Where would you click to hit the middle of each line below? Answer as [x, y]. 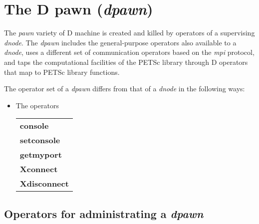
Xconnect [39, 169]
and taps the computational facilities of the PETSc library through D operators [126, 62]
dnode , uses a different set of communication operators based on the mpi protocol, [129, 52]
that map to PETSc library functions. [62, 72]
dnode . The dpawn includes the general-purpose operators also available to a [120, 42]
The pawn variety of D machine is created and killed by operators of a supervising [129, 33]
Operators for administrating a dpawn [104, 213]
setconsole [40, 140]
